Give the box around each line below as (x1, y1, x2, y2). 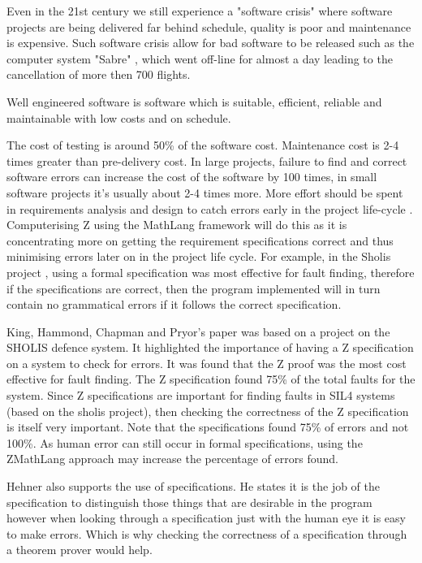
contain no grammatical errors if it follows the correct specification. (6, 296, 342, 313)
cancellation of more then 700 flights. (6, 66, 191, 83)
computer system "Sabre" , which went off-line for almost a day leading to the (6, 50, 393, 67)
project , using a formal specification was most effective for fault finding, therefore (6, 263, 415, 280)
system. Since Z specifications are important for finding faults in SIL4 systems (6, 387, 395, 404)
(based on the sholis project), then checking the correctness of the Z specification (6, 402, 409, 419)
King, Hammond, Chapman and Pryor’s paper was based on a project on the (6, 323, 390, 340)
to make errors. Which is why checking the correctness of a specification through (6, 525, 407, 542)
